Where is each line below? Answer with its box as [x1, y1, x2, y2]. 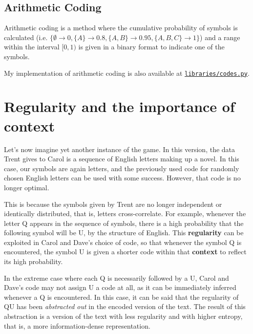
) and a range [200, 32, 240, 42]
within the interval [4, 42, 60, 52]
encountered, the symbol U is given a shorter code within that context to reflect [4, 246, 247, 257]
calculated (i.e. [4, 32, 48, 42]
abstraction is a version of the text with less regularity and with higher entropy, [4, 311, 243, 321]
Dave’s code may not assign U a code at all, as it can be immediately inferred [4, 282, 236, 292]
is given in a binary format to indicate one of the [78, 42, 225, 52]
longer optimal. [4, 182, 49, 192]
